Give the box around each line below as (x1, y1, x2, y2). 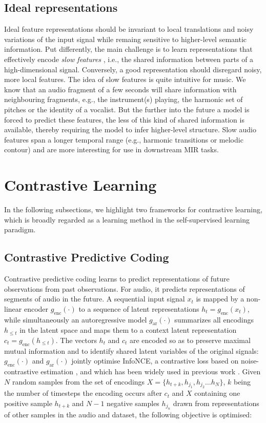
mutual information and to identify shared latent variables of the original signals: (4, 345, 259, 356)
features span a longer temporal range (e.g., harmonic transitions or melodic (4, 134, 243, 145)
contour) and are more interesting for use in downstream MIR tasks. (4, 144, 219, 155)
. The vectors (55, 335, 97, 345)
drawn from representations (173, 397, 259, 408)
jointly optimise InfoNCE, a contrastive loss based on (71, 355, 239, 366)
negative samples (107, 397, 159, 408)
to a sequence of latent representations (78, 303, 199, 314)
